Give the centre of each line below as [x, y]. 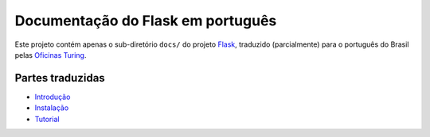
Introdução [53, 97]
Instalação [52, 108]
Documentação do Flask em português [146, 21]
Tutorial [47, 119]
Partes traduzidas [60, 78]
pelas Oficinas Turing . [51, 55]
